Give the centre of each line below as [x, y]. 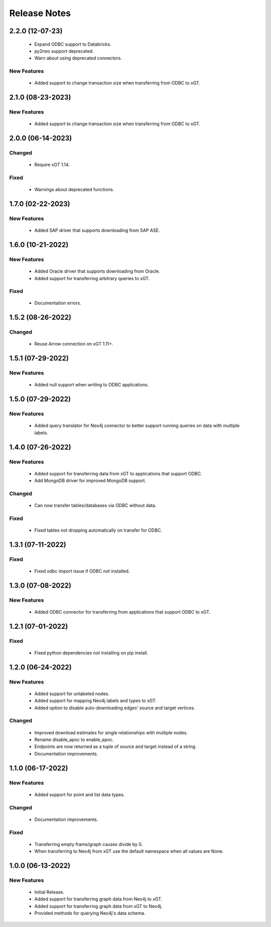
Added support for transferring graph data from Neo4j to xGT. [98, 899]
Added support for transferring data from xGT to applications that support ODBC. [118, 473]
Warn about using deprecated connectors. [78, 58]
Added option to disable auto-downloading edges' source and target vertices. [115, 708]
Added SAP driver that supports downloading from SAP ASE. [97, 230]
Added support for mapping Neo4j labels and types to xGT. [96, 701]
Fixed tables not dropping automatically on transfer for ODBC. [98, 530]
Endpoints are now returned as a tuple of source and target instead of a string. [115, 746]
